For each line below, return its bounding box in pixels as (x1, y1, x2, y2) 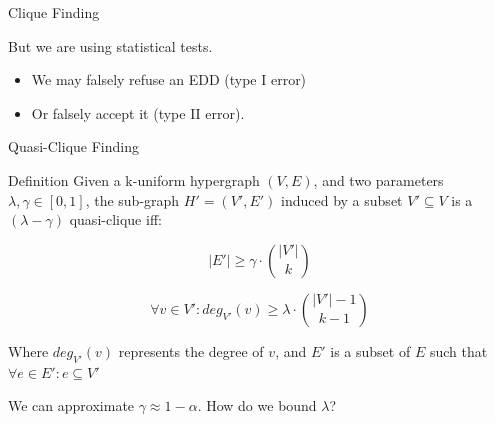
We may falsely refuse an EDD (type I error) (31, 69, 307, 90)
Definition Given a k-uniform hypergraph (8, 169, 260, 190)
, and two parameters (313, 169, 444, 190)
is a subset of (330, 340, 411, 361)
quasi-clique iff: (69, 209, 162, 230)
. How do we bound (197, 395, 317, 416)
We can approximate (8, 395, 135, 416)
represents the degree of (118, 340, 264, 361)
